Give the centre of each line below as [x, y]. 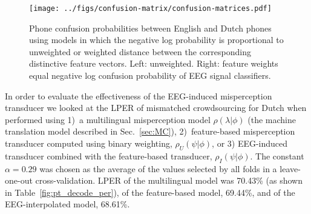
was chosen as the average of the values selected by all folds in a [158, 168]
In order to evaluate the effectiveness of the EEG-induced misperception [139, 95]
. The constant [277, 155]
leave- [290, 168]
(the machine [272, 119]
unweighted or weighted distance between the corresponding [140, 51]
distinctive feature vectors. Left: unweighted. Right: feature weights [154, 63]
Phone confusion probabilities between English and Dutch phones [150, 28]
